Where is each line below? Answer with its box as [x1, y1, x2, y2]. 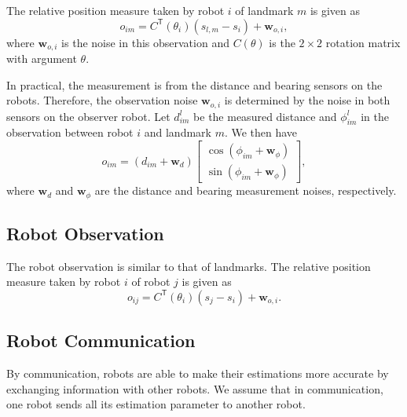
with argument [6, 50, 77, 67]
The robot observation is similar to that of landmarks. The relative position [6, 258, 371, 274]
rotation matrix [325, 34, 401, 50]
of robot [131, 273, 170, 290]
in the [361, 108, 389, 124]
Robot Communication [6, 328, 196, 353]
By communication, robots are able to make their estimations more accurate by [6, 365, 389, 382]
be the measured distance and [193, 108, 337, 124]
